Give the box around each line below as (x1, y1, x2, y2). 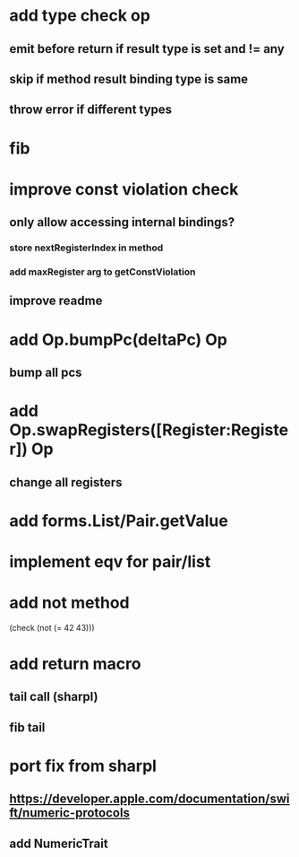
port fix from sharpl (9, 756, 157, 776)
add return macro (9, 654, 141, 674)
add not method (9, 593, 130, 613)
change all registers (9, 475, 123, 490)
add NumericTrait (9, 835, 109, 851)
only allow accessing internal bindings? (9, 214, 235, 230)
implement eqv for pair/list (9, 551, 211, 572)
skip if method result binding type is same (9, 71, 249, 86)
